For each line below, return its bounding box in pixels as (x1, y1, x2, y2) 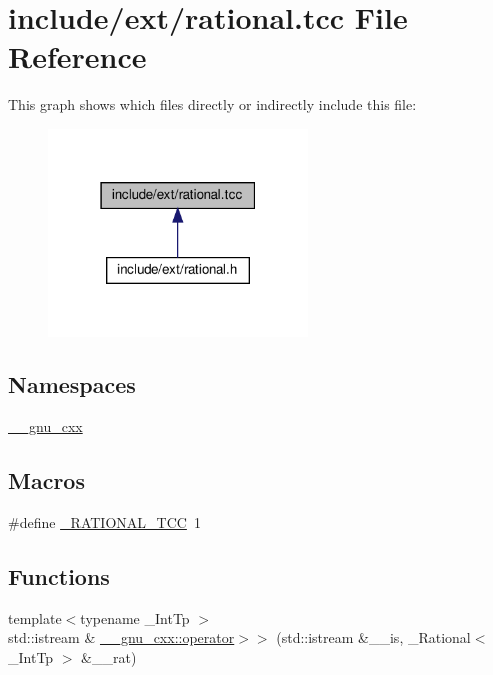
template (8, 607, 62, 628)
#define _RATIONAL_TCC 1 (8, 512, 201, 533)
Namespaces (8, 369, 136, 400)
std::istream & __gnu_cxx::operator (8, 627, 235, 648)
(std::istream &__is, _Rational (276, 627, 471, 648)
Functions (8, 561, 110, 592)
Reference (8, 36, 147, 77)
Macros (8, 465, 85, 496)
